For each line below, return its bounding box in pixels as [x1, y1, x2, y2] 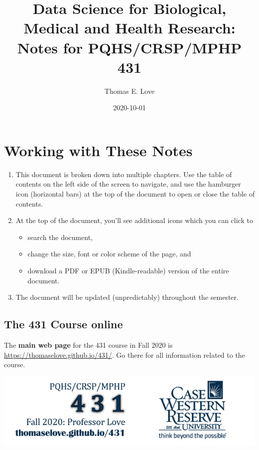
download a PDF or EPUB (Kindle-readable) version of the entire [27, 265, 229, 275]
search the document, [27, 231, 93, 242]
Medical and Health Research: [23, 17, 236, 38]
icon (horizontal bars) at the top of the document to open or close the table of [15, 189, 255, 199]
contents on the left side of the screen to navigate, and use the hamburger [15, 179, 241, 189]
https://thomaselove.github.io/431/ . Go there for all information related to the [4, 349, 245, 360]
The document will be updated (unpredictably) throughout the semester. [15, 292, 239, 302]
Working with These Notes [4, 140, 193, 160]
